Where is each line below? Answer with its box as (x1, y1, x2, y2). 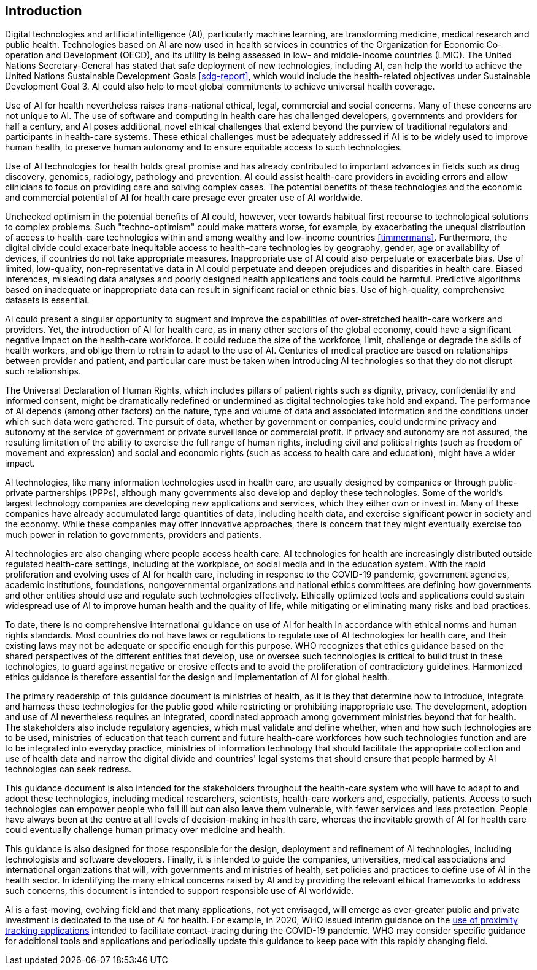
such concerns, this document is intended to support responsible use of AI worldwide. (5, 885, 354, 896)
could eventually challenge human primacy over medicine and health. (5, 825, 285, 836)
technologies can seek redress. (5, 764, 132, 775)
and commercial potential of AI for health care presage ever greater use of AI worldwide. (5, 192, 363, 203)
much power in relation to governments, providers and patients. (5, 529, 261, 540)
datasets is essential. (5, 295, 90, 306)
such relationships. (5, 366, 82, 377)
